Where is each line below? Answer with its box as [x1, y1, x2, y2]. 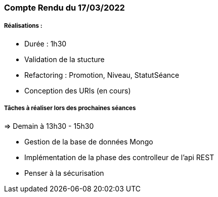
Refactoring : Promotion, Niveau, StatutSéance [24, 70, 180, 79]
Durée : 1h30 [24, 39, 67, 48]
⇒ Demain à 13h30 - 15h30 [4, 121, 94, 130]
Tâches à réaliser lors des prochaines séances [4, 105, 136, 112]
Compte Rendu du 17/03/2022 [4, 3, 125, 13]
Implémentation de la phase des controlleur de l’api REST [24, 153, 214, 162]
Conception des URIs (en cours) [24, 86, 131, 95]
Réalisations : [4, 22, 42, 30]
